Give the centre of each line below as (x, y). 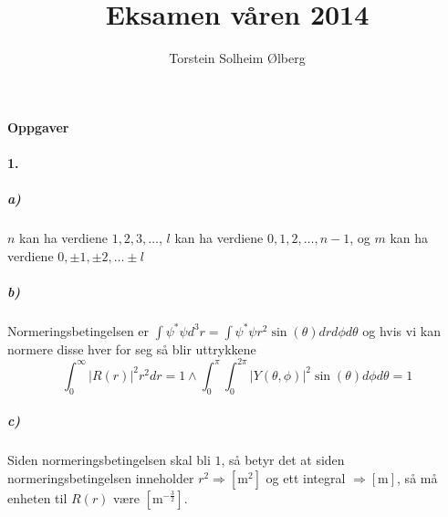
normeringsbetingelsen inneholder (101, 477)
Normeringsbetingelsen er (78, 330)
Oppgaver (38, 127)
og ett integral (306, 477)
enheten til (37, 497)
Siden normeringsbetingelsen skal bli (109, 460)
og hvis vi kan (401, 330)
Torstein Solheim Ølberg (237, 58)
